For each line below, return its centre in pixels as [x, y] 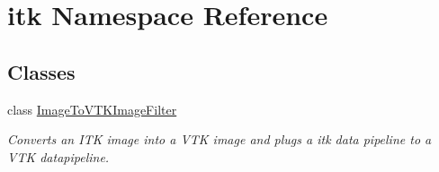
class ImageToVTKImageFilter [92, 109]
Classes [41, 71]
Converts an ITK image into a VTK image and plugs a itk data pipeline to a [219, 139]
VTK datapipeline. [58, 156]
